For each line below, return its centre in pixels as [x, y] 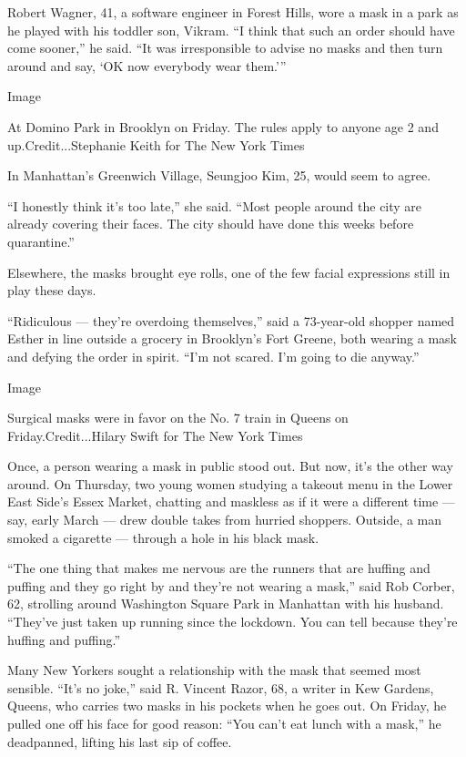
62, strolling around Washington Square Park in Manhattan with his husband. [226, 604]
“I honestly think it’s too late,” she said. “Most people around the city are [215, 205]
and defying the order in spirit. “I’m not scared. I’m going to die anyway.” [213, 356]
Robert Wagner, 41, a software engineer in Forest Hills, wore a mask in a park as [233, 12]
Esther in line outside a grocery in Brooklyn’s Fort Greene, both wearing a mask [233, 338]
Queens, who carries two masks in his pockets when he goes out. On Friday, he [227, 706]
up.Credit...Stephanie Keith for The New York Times [156, 144]
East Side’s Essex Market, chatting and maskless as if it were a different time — [231, 501]
